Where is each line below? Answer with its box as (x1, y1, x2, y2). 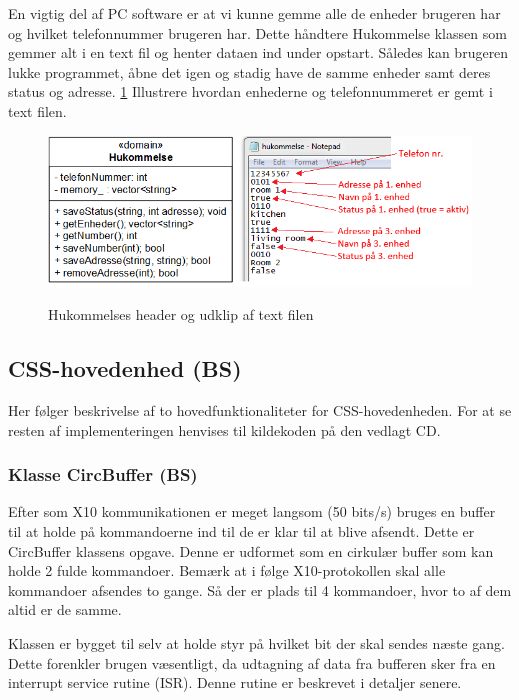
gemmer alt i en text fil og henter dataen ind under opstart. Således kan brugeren (8, 42, 509, 63)
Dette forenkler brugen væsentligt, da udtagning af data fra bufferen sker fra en (8, 652, 496, 673)
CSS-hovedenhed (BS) (8, 353, 242, 384)
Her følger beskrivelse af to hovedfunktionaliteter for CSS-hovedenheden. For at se (8, 400, 512, 421)
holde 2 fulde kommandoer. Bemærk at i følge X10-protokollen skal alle (8, 560, 446, 581)
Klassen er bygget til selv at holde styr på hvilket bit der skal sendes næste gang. (8, 632, 505, 653)
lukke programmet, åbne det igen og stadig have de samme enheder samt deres (8, 61, 491, 82)
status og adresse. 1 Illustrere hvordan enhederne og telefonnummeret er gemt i (8, 81, 493, 102)
